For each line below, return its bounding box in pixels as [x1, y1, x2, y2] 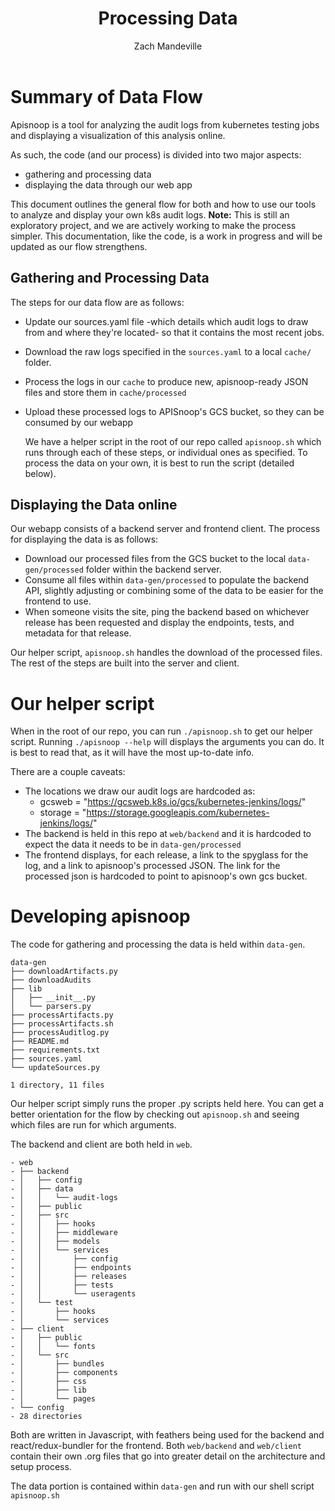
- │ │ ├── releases [10, 1272, 128, 1282]
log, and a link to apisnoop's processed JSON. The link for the [24, 860, 281, 872]
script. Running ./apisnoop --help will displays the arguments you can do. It [10, 736, 325, 748]
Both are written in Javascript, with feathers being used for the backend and [10, 1429, 325, 1441]
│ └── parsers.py [10, 1002, 92, 1012]
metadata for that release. [24, 627, 132, 639]
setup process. [10, 1461, 72, 1473]
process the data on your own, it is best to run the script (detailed [24, 457, 295, 469]
